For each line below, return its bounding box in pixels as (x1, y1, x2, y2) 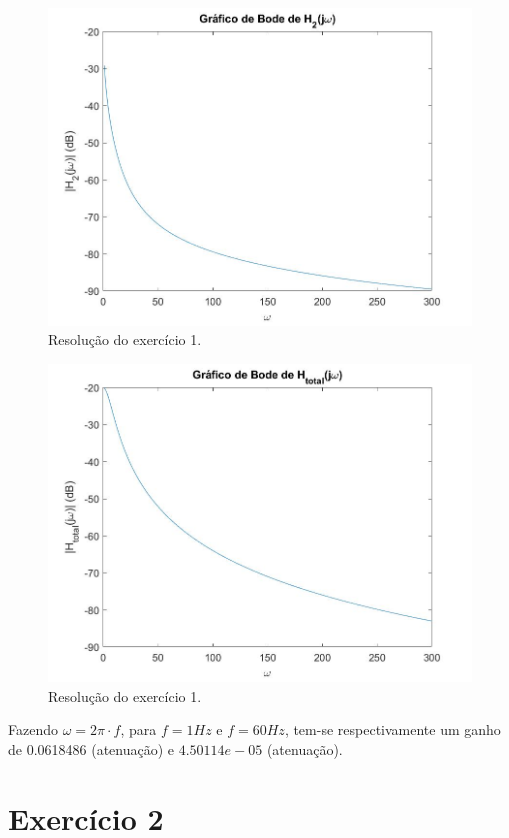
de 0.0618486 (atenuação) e (8, 738, 175, 759)
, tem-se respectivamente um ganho (284, 719, 501, 740)
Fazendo (8, 719, 58, 740)
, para (120, 719, 157, 740)
